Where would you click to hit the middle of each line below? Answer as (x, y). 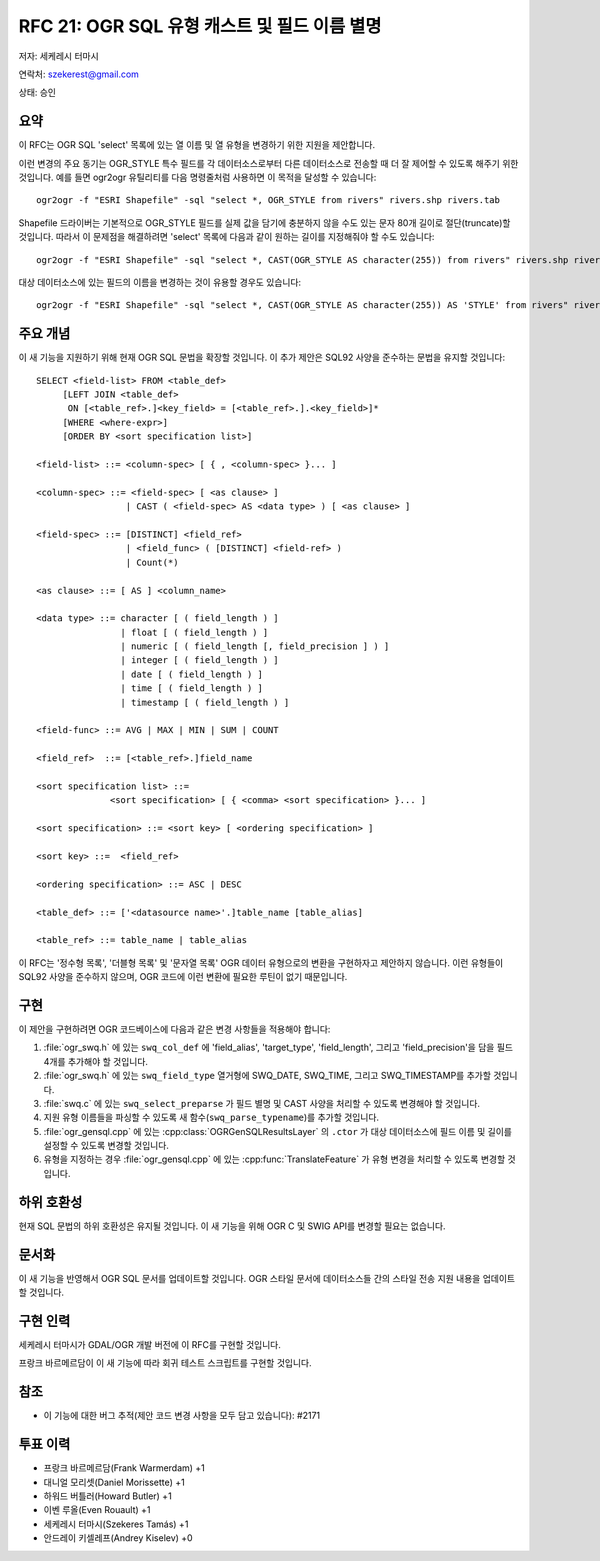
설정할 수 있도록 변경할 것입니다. (106, 1146)
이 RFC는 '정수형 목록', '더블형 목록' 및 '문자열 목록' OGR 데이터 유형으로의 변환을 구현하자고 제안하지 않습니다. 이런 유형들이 (261, 962)
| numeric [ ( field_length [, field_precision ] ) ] (255, 646)
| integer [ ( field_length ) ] (199, 660)
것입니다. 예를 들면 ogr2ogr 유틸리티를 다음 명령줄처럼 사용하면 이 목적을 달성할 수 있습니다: (197, 177)
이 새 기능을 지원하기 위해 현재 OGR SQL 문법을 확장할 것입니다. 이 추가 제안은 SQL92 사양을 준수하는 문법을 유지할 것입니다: (261, 357)
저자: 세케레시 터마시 (58, 56)
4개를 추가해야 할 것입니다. (96, 1061)
